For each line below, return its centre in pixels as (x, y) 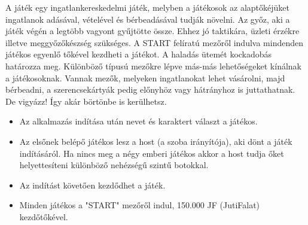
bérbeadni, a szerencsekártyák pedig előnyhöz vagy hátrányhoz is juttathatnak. (150, 89)
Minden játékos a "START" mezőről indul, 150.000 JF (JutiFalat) (140, 205)
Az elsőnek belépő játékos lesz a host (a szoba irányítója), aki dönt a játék (156, 141)
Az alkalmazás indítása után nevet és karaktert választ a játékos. (138, 121)
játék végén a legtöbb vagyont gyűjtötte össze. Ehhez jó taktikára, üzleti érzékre (153, 31)
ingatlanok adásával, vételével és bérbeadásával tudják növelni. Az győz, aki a (148, 19)
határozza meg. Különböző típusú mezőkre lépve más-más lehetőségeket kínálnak (153, 66)
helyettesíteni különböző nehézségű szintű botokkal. (114, 165)
